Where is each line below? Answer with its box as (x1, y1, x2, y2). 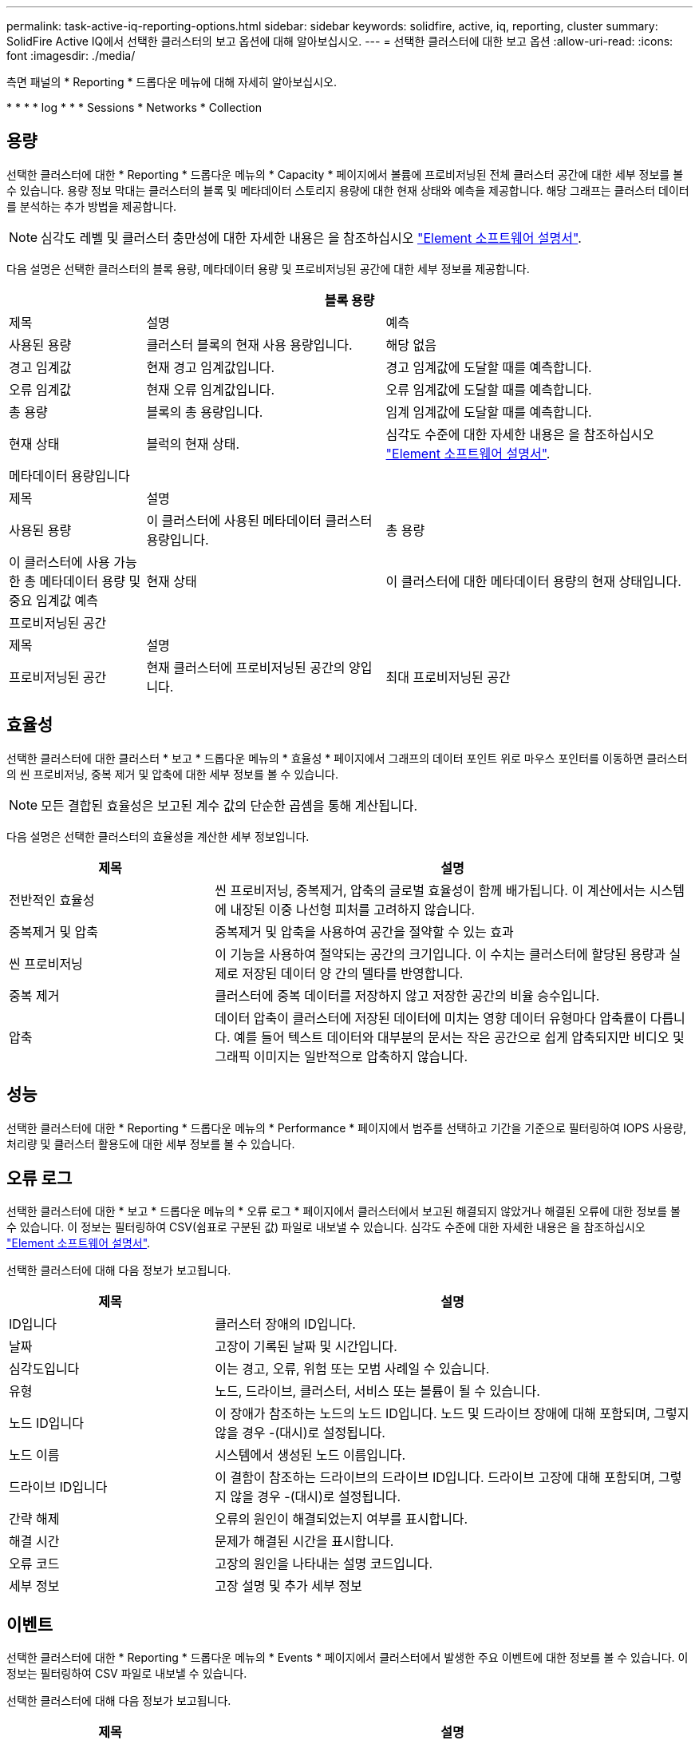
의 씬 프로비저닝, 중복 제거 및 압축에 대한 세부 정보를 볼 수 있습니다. (6, 767, 338, 781)
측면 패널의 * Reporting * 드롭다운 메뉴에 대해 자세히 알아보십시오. (6, 75, 337, 89)
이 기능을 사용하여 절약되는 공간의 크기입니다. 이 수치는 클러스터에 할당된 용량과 (215, 945, 665, 962)
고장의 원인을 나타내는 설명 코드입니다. (215, 1556, 433, 1572)
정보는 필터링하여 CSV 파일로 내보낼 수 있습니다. (6, 1667, 247, 1681)
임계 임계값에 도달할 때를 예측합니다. (385, 403, 592, 420)
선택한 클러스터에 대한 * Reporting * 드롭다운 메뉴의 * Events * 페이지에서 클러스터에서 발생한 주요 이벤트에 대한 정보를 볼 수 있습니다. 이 (6, 1651, 689, 1665)
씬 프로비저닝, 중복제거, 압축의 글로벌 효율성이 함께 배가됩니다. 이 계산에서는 (215, 882, 646, 898)
